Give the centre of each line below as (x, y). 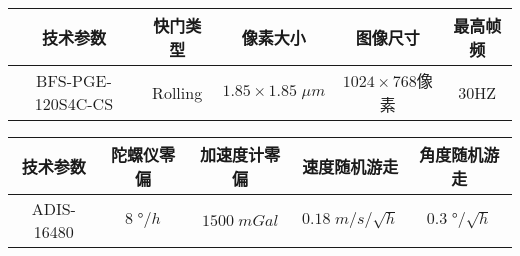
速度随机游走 (350, 166)
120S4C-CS (74, 103)
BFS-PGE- (74, 80)
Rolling (177, 92)
